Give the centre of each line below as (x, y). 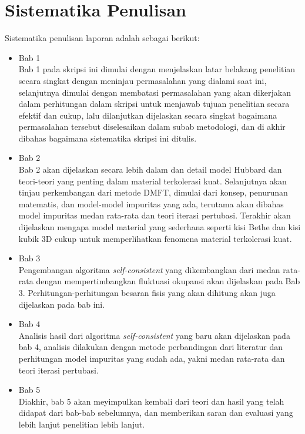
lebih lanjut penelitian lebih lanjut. (82, 424)
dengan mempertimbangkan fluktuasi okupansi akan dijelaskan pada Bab (168, 281)
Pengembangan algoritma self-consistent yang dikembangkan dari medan (149, 269)
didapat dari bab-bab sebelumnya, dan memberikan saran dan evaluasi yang (156, 413)
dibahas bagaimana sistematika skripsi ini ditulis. (108, 138)
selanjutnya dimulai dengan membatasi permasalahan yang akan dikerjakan (155, 92)
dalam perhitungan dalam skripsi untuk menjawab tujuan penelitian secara (154, 104)
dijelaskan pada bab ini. (62, 304)
